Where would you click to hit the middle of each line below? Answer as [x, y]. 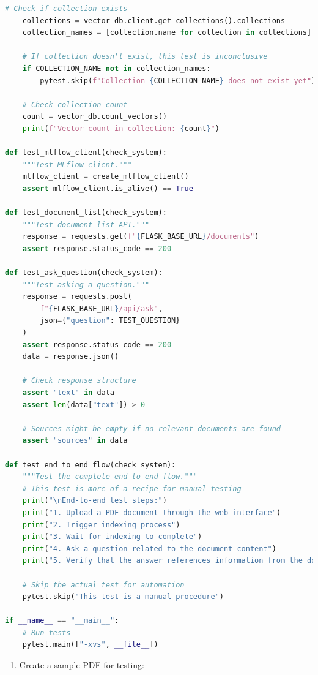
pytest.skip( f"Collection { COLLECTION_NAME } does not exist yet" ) [178, 81]
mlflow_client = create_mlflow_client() [105, 177]
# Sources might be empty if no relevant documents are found [152, 428]
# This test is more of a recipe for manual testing [132, 488]
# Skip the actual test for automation [103, 585]
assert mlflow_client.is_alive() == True [108, 188]
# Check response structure [79, 381]
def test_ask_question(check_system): [84, 273]
